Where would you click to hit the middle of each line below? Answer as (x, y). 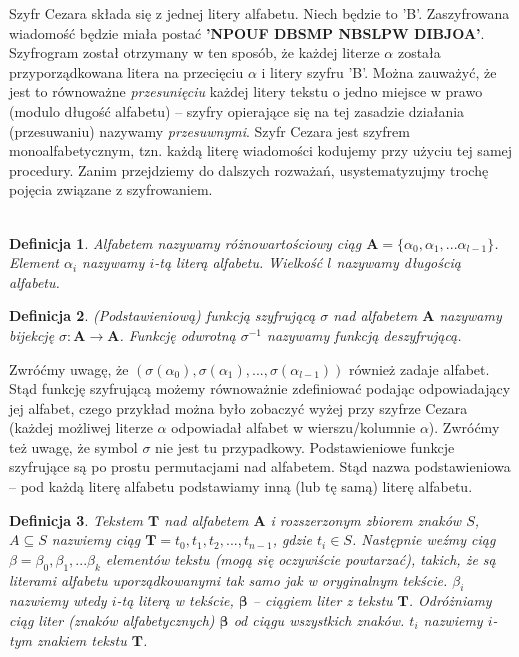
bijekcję (32, 334)
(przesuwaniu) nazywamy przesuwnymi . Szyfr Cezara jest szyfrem (209, 130)
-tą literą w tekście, (175, 600)
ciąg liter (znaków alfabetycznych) (112, 620)
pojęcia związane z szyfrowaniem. (111, 189)
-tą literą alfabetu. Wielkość (238, 262)
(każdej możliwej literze (81, 427)
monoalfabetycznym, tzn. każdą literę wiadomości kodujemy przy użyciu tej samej (261, 150)
